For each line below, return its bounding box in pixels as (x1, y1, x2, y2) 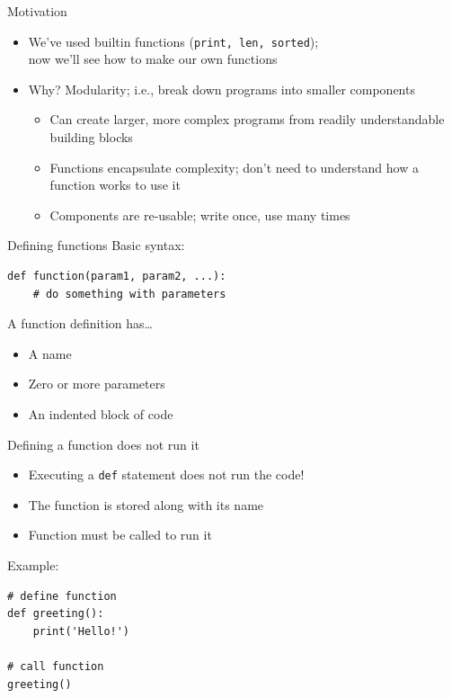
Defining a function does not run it (7, 434, 199, 453)
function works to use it (49, 175, 181, 194)
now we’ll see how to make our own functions (28, 49, 278, 68)
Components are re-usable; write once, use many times (49, 205, 350, 224)
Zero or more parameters (28, 374, 165, 393)
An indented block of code (28, 404, 173, 423)
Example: (7, 556, 59, 574)
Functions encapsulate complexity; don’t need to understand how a (49, 157, 419, 176)
